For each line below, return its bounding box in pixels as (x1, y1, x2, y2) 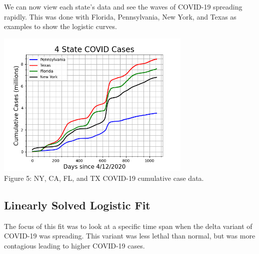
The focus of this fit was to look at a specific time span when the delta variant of (4, 220, 252, 231)
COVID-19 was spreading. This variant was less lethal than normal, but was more (4, 230, 255, 241)
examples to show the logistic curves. (4, 21, 117, 32)
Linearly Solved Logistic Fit (4, 197, 150, 212)
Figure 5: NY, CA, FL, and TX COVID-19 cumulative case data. (4, 172, 204, 183)
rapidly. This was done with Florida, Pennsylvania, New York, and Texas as (4, 11, 236, 22)
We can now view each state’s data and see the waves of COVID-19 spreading (4, 2, 242, 12)
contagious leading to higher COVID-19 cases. (4, 240, 145, 250)
